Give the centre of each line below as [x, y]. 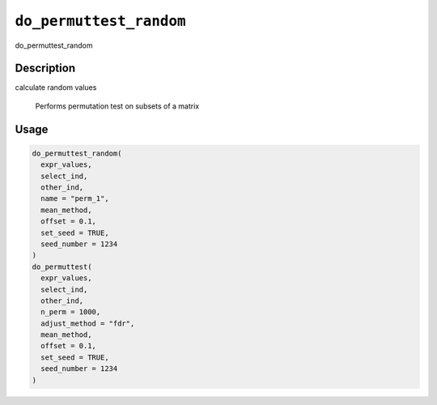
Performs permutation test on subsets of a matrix [117, 106]
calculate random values [56, 87]
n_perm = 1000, [71, 312]
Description [45, 68]
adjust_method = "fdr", [88, 323]
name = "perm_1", [75, 199]
